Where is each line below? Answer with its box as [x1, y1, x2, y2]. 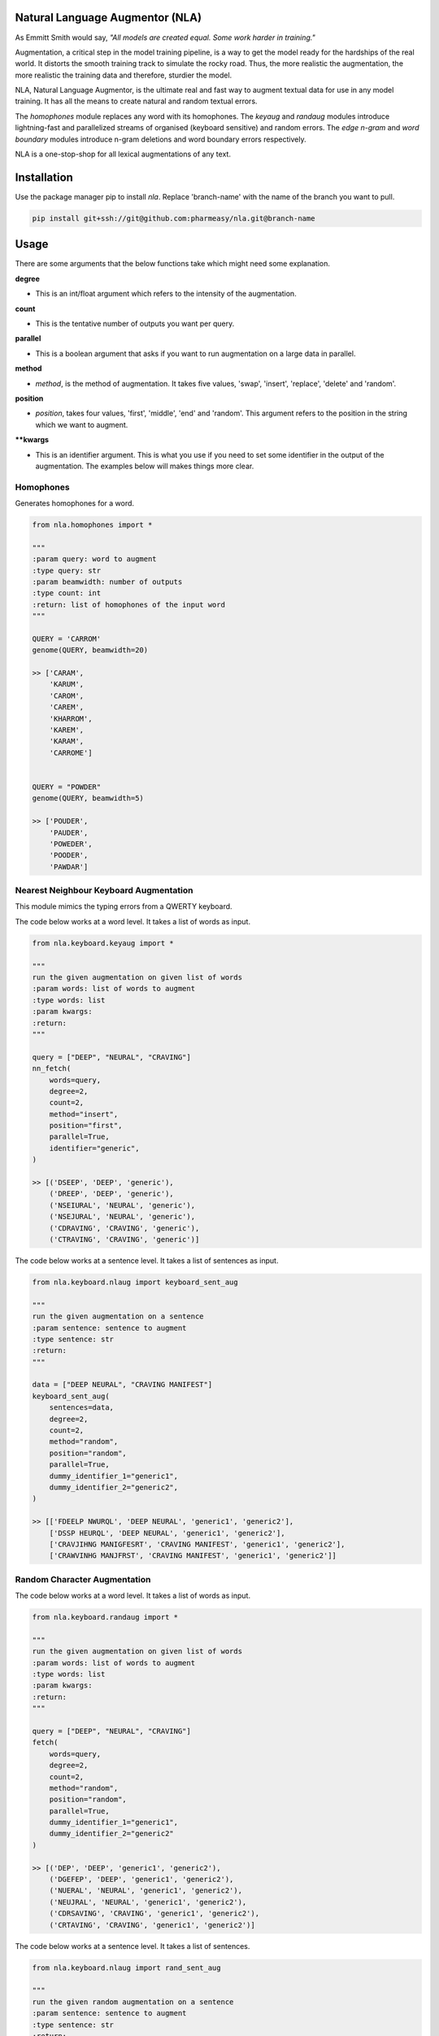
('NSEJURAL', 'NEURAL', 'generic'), [49, 1212, 195, 1222]
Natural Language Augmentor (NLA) [15, 11, 202, 24]
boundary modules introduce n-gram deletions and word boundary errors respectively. [15, 134, 306, 144]
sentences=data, [49, 1403, 114, 1412]
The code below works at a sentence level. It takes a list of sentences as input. [15, 1255, 279, 1266]
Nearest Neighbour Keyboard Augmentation [15, 884, 193, 896]
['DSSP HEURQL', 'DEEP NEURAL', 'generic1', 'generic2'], [49, 1528, 285, 1538]
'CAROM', [49, 691, 85, 700]
